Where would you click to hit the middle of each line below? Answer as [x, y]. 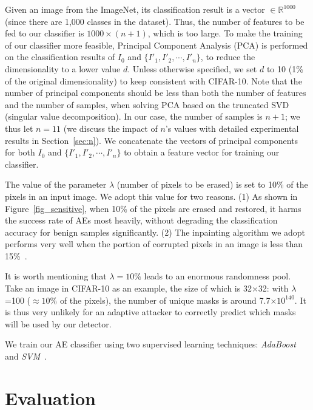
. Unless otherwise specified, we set [192, 68]
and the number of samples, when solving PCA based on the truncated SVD [147, 104]
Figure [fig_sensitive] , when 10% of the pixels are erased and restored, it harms [153, 208]
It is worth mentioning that [56, 276]
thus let [19, 128]
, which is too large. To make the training [225, 33]
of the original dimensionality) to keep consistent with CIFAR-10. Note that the [153, 80]
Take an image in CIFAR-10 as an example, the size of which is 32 [128, 288]
